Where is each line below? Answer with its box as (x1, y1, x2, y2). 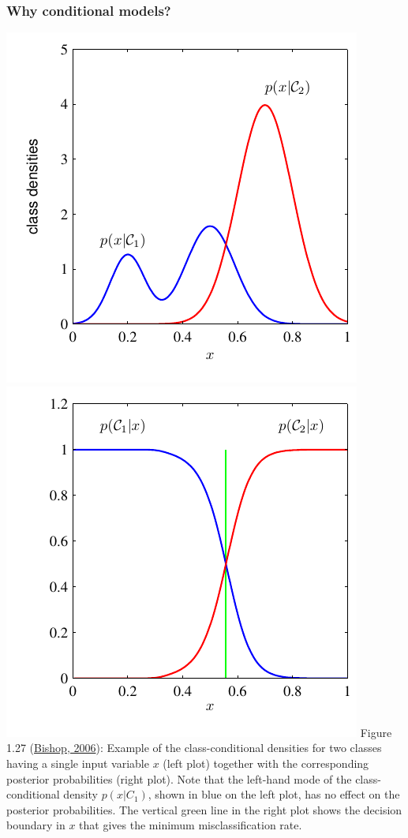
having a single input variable (6, 755, 149, 771)
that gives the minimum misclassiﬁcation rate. (79, 817, 302, 833)
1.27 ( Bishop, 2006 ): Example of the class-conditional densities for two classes (6, 739, 382, 756)
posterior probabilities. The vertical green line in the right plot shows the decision (6, 801, 402, 817)
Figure (360, 724, 392, 740)
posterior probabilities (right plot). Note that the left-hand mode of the (6, 770, 352, 787)
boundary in (6, 817, 66, 833)
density (63, 786, 98, 802)
